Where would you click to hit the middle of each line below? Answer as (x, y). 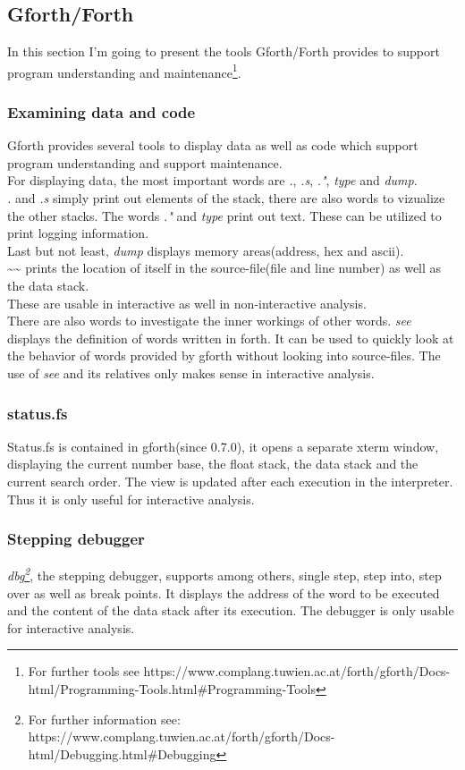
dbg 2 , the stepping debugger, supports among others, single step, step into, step (224, 574)
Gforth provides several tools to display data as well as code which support (213, 145)
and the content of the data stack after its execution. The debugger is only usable (231, 610)
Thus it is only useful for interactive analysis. (131, 499)
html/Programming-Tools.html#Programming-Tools (172, 689)
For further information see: (104, 719)
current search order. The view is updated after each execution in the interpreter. (230, 481)
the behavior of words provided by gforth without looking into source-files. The (224, 355)
